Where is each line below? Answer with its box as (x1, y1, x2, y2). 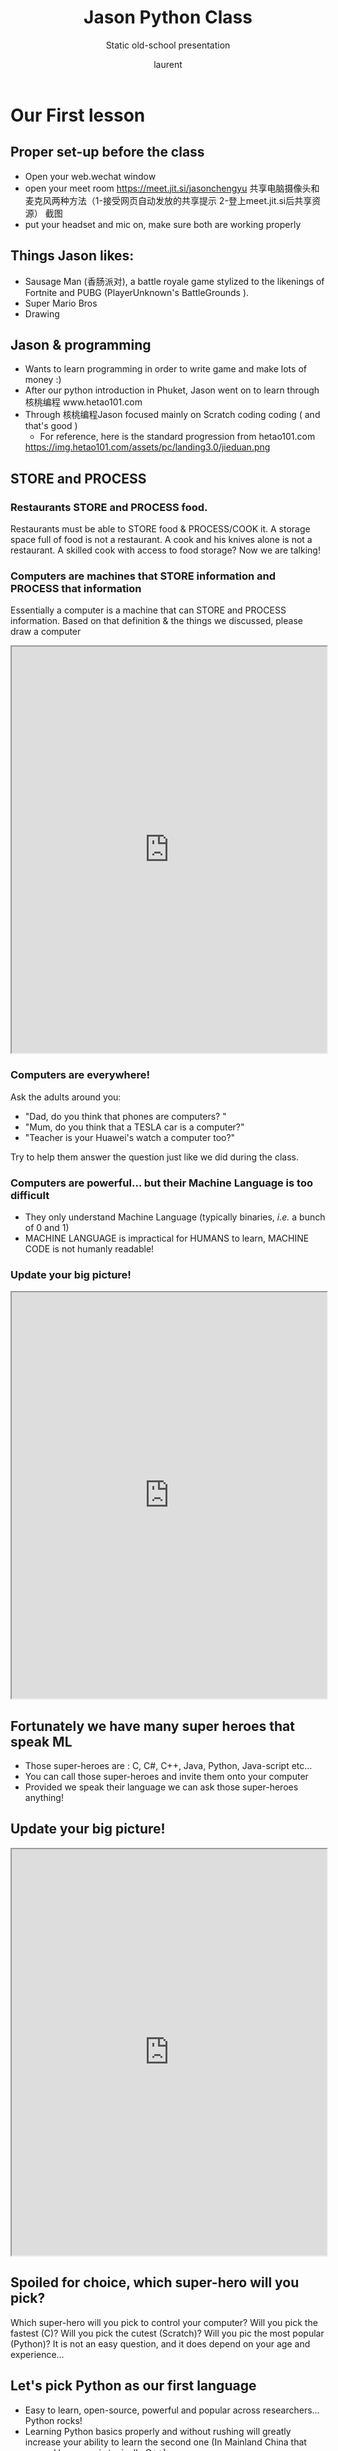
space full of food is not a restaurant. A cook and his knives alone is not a (10, 534, 313, 546)
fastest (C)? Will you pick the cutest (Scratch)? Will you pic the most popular (10, 2327, 325, 2339)
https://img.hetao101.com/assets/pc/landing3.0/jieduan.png (24, 441, 271, 453)
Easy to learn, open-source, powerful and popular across (24, 2404, 261, 2416)
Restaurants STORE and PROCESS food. (10, 500, 208, 514)
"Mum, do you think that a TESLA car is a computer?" (24, 1121, 245, 1133)
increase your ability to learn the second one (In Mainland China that (24, 2436, 307, 2448)
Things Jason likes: (10, 247, 135, 265)
